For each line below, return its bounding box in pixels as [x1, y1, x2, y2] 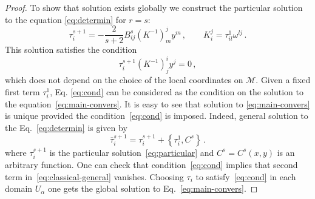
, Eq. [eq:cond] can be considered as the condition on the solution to [50, 85, 303, 98]
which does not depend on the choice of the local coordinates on [5, 73, 243, 86]
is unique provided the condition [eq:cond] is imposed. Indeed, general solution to [5, 109, 308, 122]
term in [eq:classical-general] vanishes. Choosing [5, 170, 184, 183]
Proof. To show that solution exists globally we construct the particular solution [5, 1, 303, 13]
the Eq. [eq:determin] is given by [5, 121, 127, 134]
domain [5, 182, 33, 195]
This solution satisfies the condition [5, 43, 137, 56]
